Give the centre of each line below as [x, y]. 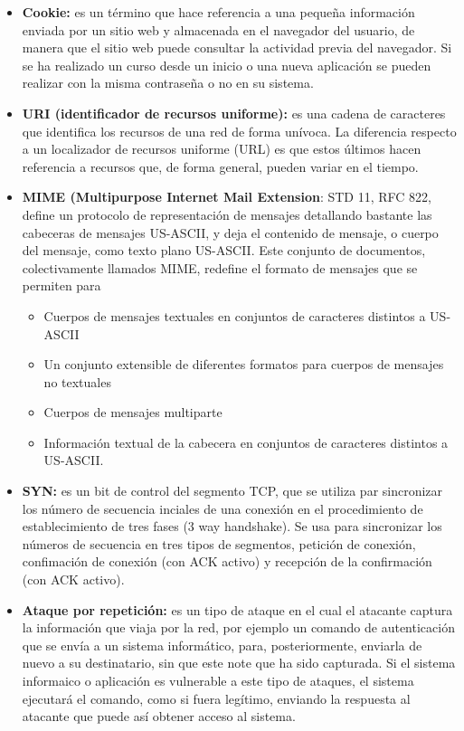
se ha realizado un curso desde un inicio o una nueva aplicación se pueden [227, 65]
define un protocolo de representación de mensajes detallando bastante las [227, 214]
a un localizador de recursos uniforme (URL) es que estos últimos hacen [222, 149]
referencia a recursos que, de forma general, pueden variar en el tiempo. [220, 166]
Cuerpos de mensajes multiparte [133, 412]
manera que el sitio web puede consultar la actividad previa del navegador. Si [237, 47]
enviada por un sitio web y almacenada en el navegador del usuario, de [218, 29]
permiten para [62, 285]
